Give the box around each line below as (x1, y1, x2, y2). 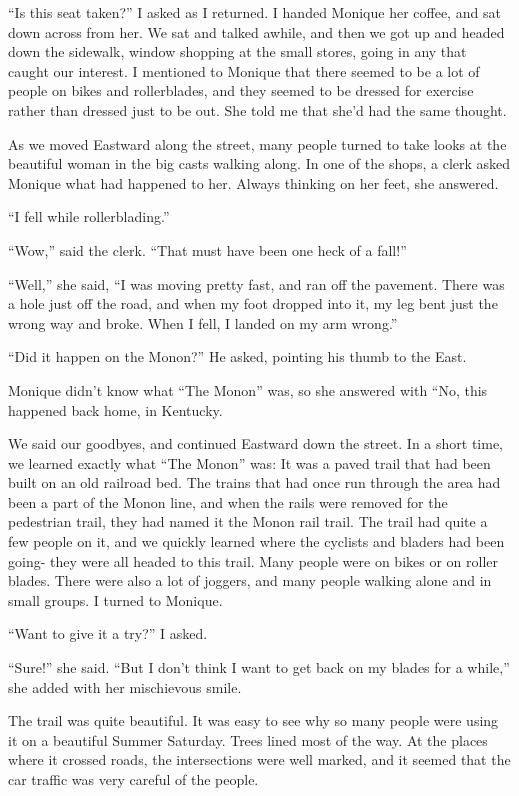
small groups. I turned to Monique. (8, 589, 223, 610)
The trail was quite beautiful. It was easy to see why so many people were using (8, 710, 499, 731)
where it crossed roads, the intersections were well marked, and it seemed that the (8, 749, 511, 770)
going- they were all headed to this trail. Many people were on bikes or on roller (8, 550, 498, 571)
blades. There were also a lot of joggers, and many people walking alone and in (8, 570, 492, 591)
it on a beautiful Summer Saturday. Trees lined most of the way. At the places (8, 729, 488, 750)
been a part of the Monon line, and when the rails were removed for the (8, 491, 448, 512)
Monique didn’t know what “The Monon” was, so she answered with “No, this (8, 379, 488, 400)
